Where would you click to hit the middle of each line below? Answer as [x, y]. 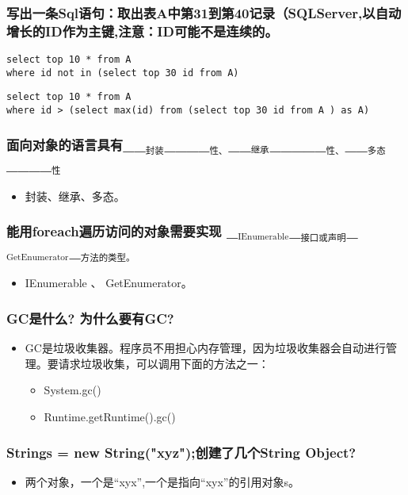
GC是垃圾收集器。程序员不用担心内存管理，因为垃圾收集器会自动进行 [205, 348]
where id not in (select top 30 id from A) [123, 73]
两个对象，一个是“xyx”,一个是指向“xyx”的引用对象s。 [162, 481]
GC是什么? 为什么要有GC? [90, 318]
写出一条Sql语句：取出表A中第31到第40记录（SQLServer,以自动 [204, 12]
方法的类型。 [108, 259]
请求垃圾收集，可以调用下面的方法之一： [164, 363]
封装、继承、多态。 [75, 196]
